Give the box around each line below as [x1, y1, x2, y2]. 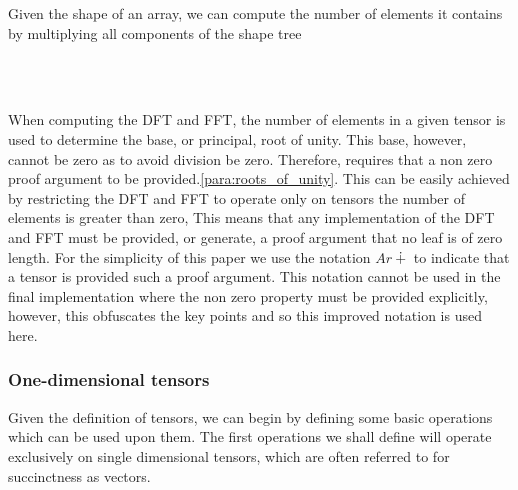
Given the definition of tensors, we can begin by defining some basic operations [8, 406, 493, 427]
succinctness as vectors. [8, 465, 151, 486]
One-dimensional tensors [8, 367, 210, 392]
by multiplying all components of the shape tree [8, 22, 302, 43]
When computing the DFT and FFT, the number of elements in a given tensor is [8, 109, 506, 130]
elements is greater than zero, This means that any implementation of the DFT [8, 207, 495, 228]
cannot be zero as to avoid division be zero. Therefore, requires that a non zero [8, 148, 493, 169]
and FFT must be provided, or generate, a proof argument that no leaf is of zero [8, 226, 503, 247]
